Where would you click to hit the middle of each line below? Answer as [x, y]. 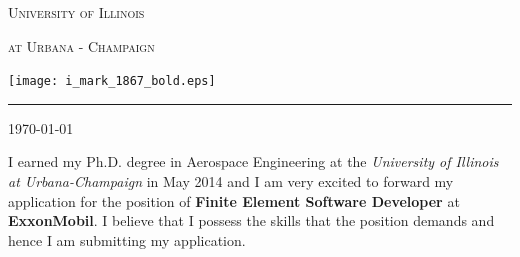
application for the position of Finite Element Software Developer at [234, 200]
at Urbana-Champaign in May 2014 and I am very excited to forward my [231, 181]
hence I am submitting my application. [127, 239]
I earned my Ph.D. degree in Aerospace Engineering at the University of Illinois [253, 161]
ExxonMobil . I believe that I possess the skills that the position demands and [251, 220]
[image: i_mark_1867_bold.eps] [112, 81]
